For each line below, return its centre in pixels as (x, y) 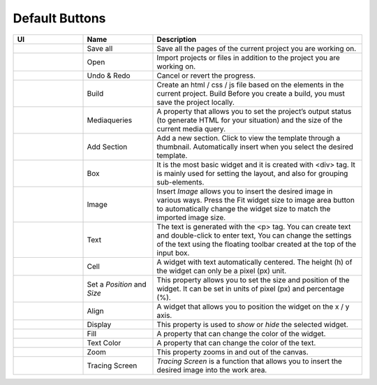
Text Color (104, 342)
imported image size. (191, 217)
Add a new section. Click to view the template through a (249, 138)
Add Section (107, 147)
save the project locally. (196, 102)
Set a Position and (117, 284)
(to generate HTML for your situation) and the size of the (250, 120)
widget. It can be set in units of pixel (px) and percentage (251, 289)
